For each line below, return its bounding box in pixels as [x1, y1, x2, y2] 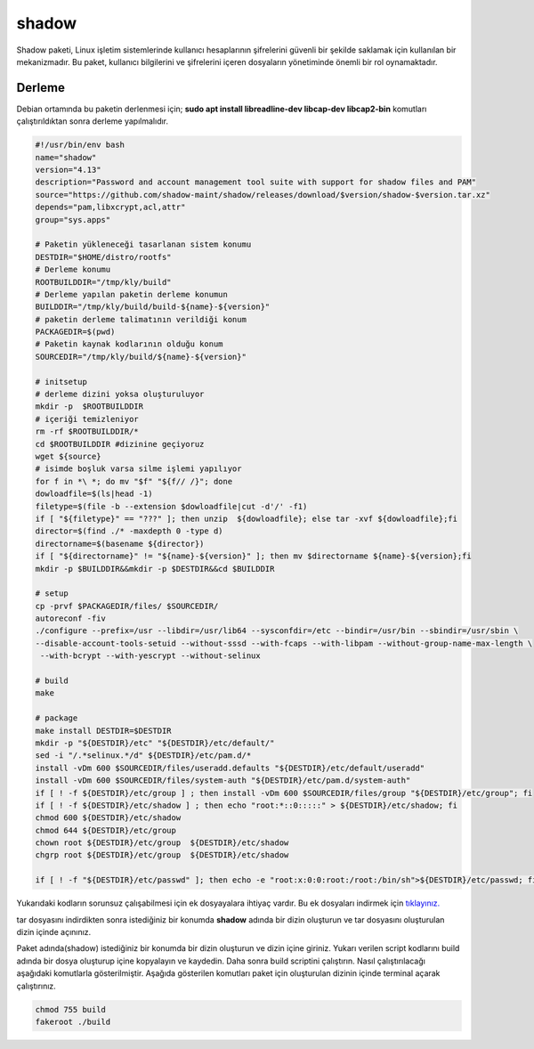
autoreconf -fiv [35, 614, 107, 623]
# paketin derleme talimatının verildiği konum [35, 314, 247, 324]
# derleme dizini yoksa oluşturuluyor [35, 389, 205, 400]
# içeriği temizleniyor [35, 414, 140, 424]
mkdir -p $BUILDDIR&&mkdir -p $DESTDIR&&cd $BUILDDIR [35, 564, 275, 573]
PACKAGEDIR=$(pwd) [35, 327, 116, 337]
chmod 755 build [35, 1004, 107, 1014]
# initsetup [35, 377, 88, 386]
